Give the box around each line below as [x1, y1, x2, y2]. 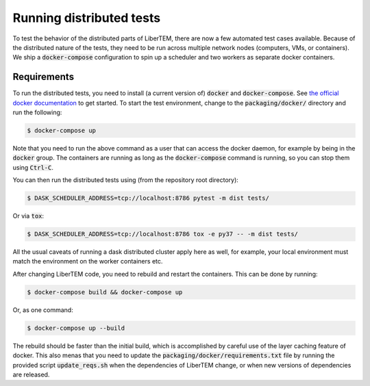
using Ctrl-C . [12, 163, 54, 171]
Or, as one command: [12, 305, 73, 314]
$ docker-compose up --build [27, 324, 125, 332]
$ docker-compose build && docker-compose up [27, 288, 183, 296]
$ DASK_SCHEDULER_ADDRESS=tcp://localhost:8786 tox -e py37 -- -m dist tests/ [27, 230, 298, 238]
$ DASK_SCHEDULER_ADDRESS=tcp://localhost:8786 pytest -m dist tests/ [27, 194, 270, 202]
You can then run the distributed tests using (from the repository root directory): [12, 176, 239, 184]
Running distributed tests [12, 10, 161, 25]
